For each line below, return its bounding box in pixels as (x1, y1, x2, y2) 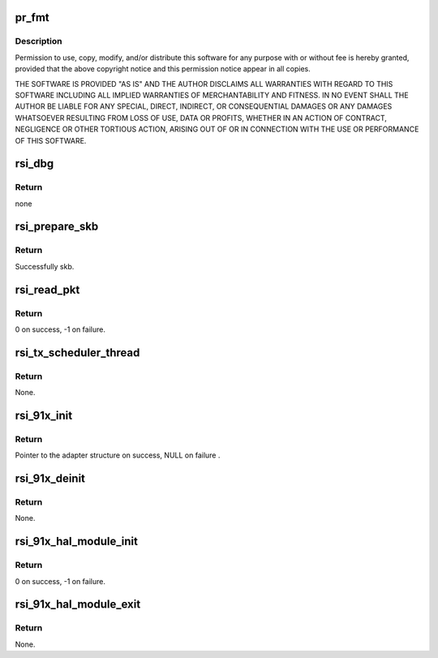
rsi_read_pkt (15, 282, 80, 296)
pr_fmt (15, 11, 49, 24)
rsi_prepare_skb (15, 220, 99, 234)
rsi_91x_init (15, 408, 73, 422)
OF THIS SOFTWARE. (15, 135, 87, 145)
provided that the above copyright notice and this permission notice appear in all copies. (15, 64, 311, 74)
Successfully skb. (15, 261, 75, 271)
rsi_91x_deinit (15, 471, 85, 486)
